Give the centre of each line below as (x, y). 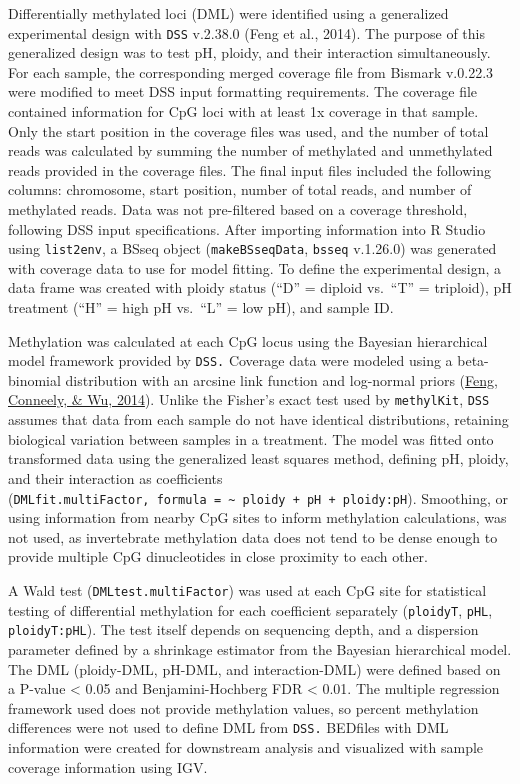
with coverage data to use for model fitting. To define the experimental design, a (254, 267)
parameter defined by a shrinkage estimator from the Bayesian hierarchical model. (260, 648)
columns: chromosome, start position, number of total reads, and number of (240, 189)
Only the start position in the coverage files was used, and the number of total (248, 130)
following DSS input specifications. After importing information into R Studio (247, 228)
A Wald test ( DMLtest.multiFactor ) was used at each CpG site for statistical (247, 589)
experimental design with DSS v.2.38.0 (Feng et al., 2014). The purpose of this (247, 32)
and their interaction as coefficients (115, 477)
